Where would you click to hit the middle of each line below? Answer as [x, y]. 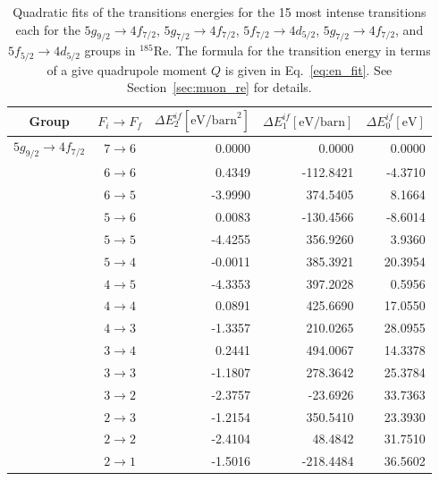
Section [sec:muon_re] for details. [219, 87]
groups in [110, 51]
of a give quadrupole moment [127, 69]
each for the [48, 29]
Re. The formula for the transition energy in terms [292, 51]
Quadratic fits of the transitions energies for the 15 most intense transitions [219, 12]
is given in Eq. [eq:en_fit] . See [308, 69]
